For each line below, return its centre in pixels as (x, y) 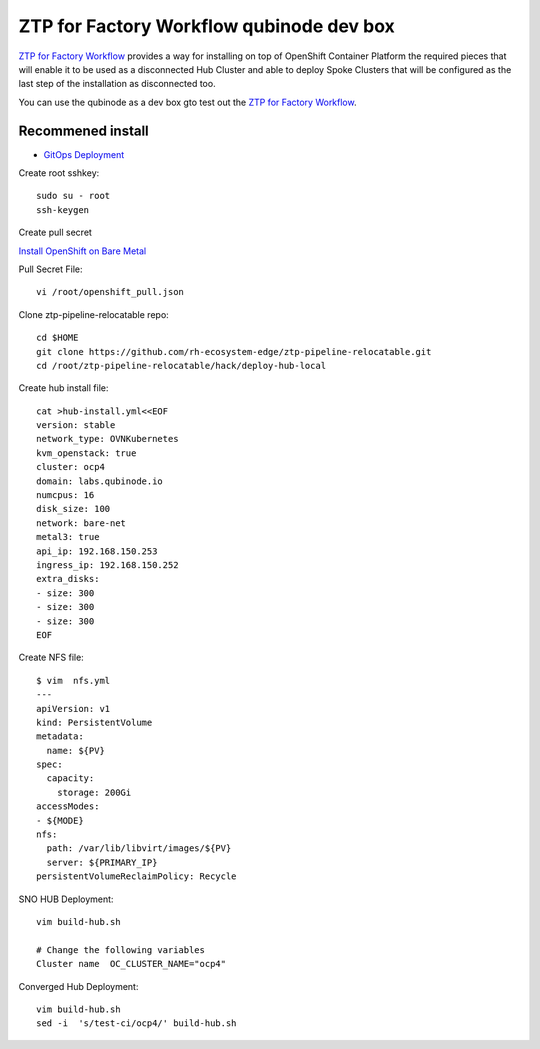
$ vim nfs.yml (73, 680)
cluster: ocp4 (70, 467)
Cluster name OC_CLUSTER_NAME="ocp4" (131, 964)
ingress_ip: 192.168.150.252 (107, 565)
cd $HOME (57, 338)
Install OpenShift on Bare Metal (82, 251)
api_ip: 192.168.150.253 (97, 551)
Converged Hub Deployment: (78, 986)
